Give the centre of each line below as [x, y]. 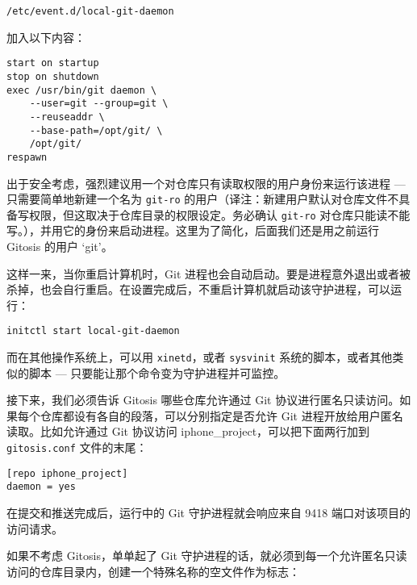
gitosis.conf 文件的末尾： [77, 447]
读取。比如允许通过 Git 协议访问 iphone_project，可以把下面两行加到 [188, 431]
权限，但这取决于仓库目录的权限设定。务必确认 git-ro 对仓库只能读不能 [219, 214]
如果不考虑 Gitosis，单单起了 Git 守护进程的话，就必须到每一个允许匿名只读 [207, 556]
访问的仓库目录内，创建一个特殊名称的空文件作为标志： [153, 571]
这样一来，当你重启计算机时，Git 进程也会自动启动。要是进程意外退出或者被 [208, 273]
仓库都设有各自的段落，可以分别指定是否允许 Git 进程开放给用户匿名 [221, 415]
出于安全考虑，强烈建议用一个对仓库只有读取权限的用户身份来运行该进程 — [206, 183]
